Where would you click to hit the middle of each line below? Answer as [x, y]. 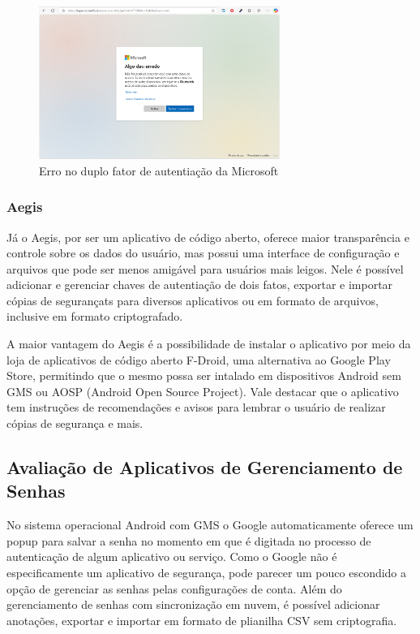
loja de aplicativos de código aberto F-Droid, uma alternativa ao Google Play [199, 359]
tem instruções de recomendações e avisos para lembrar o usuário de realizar [196, 407]
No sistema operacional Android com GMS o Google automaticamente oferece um [210, 525]
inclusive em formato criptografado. [95, 316]
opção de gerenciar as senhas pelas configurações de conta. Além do [174, 588]
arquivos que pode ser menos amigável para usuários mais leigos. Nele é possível [205, 268]
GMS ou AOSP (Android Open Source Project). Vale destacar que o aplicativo [203, 391]
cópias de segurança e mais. [75, 423]
